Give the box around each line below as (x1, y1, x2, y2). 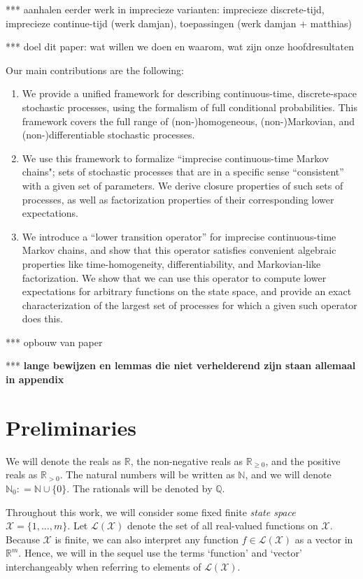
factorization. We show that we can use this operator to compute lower (22, 270, 327, 285)
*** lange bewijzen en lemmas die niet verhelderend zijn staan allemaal (6, 358, 356, 373)
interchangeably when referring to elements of (6, 559, 201, 573)
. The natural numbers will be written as (59, 467, 235, 482)
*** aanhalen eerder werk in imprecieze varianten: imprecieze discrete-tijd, (6, 2, 325, 16)
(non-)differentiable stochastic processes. (22, 127, 195, 142)
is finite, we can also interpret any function (55, 531, 239, 546)
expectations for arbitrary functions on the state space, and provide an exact (22, 284, 352, 299)
